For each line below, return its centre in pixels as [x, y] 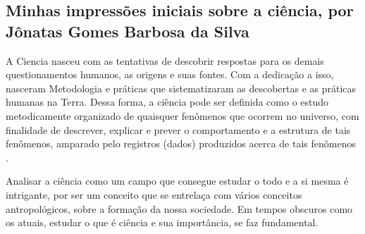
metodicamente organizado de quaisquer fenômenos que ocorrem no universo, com [182, 115]
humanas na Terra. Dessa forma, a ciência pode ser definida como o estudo [167, 102]
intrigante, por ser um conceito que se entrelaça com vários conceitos [154, 194]
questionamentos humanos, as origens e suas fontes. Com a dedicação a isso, [170, 74]
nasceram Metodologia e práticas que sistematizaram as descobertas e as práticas [181, 88]
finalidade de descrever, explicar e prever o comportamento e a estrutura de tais [178, 129]
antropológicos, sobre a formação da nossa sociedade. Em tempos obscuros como [179, 208]
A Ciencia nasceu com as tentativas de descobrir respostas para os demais [165, 60]
